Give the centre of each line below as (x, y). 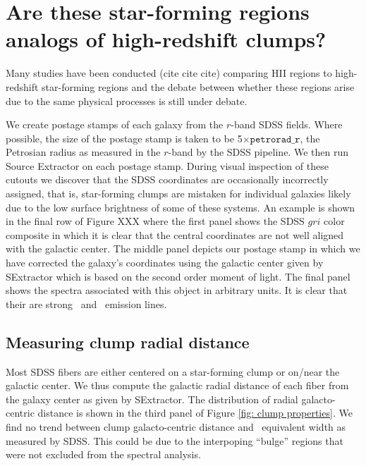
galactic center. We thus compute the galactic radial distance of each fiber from (177, 385)
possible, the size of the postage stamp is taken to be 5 (124, 138)
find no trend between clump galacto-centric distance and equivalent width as (176, 426)
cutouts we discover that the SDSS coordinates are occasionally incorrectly (167, 179)
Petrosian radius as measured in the (83, 152)
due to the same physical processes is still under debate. (127, 100)
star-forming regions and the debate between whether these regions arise (198, 86)
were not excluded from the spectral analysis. (103, 454)
